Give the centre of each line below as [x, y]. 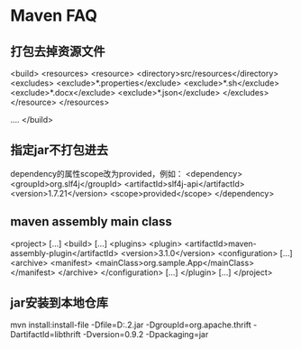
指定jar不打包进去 [59, 150]
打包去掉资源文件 [58, 51]
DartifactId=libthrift [46, 335]
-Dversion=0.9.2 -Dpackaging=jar [146, 335]
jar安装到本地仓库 [59, 303]
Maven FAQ [54, 16]
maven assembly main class [91, 222]
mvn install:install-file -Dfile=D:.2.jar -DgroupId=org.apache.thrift [131, 325]
